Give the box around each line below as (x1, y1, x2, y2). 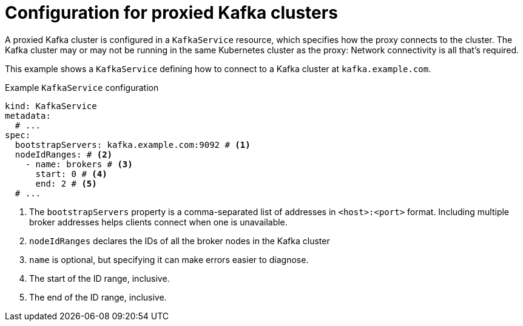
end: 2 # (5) (35, 178, 97, 188)
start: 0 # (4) (35, 168, 107, 179)
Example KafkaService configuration (5, 82, 159, 93)
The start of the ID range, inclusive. (29, 273, 170, 284)
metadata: (5, 110, 51, 121)
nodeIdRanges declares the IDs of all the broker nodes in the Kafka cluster (29, 235, 330, 246)
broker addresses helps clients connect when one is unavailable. (29, 216, 288, 227)
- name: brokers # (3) (25, 159, 133, 169)
